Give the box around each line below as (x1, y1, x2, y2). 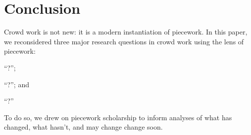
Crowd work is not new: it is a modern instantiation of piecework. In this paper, (4, 27, 248, 37)
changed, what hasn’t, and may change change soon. (4, 122, 163, 132)
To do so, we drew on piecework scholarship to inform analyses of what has (4, 112, 232, 122)
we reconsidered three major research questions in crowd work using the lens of (4, 36, 244, 46)
